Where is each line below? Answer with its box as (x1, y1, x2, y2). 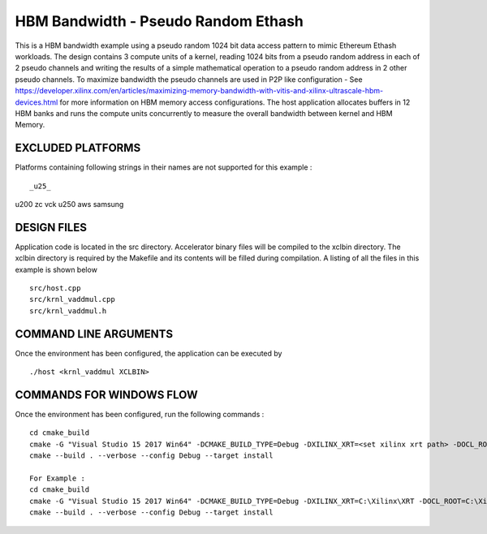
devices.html (15, 97, 58, 107)
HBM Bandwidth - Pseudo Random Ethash (15, 12, 304, 30)
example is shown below (15, 265, 97, 274)
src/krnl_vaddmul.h (29, 306, 107, 316)
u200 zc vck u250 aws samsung (15, 199, 124, 209)
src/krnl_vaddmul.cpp (29, 295, 115, 304)
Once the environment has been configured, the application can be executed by (15, 348, 282, 358)
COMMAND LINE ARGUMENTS (15, 327, 174, 341)
